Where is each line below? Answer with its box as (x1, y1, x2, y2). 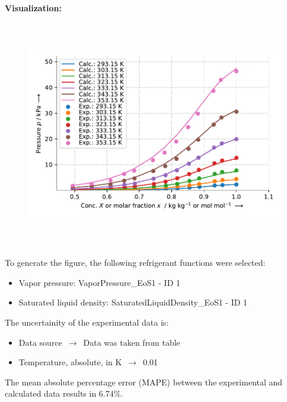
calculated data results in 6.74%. (5, 387, 123, 400)
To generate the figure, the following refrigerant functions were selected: (5, 256, 266, 269)
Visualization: (5, 2, 62, 14)
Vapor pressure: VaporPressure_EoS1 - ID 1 (18, 276, 180, 288)
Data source (18, 336, 62, 348)
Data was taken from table (83, 336, 180, 348)
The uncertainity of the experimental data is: (5, 316, 169, 328)
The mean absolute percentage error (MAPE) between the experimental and (5, 375, 283, 388)
